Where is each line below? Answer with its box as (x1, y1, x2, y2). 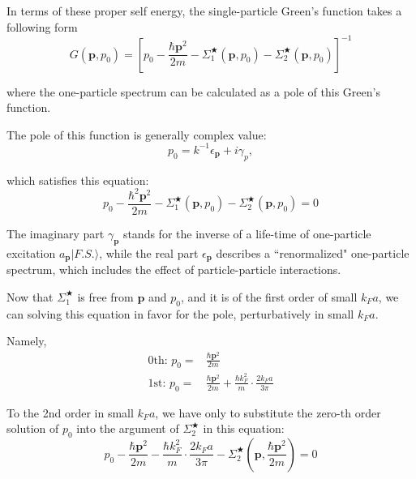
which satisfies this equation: (6, 171, 149, 188)
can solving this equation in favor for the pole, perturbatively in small (6, 305, 354, 322)
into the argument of (76, 420, 179, 437)
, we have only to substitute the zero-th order (155, 404, 381, 421)
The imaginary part (6, 225, 105, 242)
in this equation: (203, 420, 285, 437)
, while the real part (99, 244, 199, 261)
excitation (6, 244, 56, 261)
